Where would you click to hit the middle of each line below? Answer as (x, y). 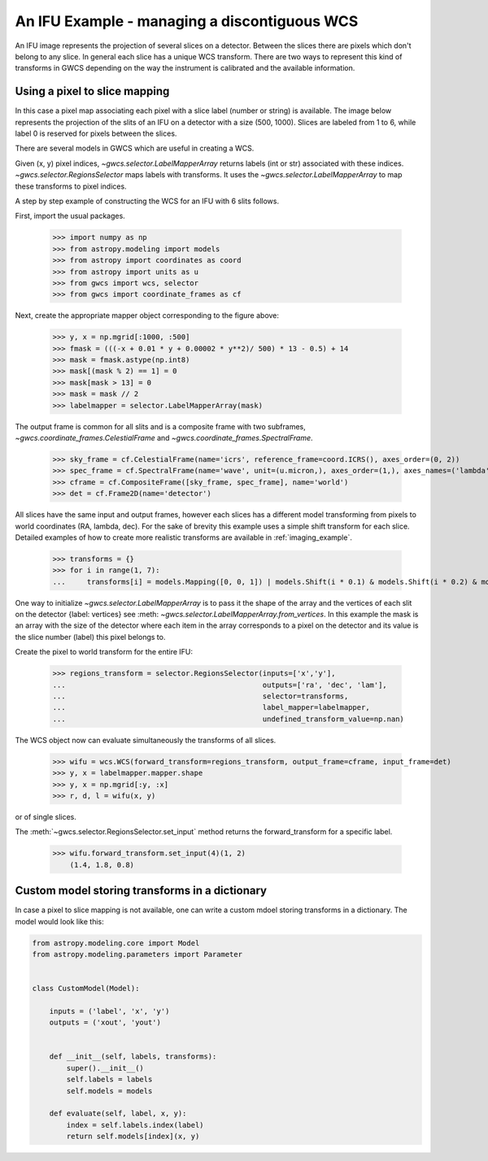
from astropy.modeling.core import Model (116, 943)
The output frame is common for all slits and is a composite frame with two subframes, (160, 426)
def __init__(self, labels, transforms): (133, 1057)
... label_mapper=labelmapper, (211, 708)
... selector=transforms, (200, 696)
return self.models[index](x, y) (133, 1137)
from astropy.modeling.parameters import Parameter (137, 954)
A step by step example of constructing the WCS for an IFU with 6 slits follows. (147, 201)
